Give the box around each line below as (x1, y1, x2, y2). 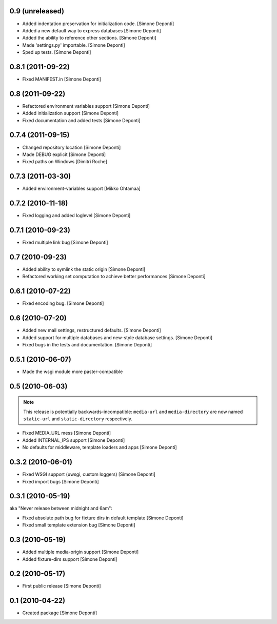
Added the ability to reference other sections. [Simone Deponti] (22, 35, 156, 41)
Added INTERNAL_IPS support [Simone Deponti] (22, 437, 125, 443)
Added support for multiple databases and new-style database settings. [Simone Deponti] (22, 334, 213, 341)
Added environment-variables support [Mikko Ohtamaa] (22, 185, 141, 192)
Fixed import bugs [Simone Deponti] (22, 478, 100, 484)
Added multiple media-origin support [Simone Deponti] (22, 549, 139, 555)
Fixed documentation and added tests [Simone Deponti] (22, 117, 141, 123)
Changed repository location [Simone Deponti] (22, 144, 121, 150)
